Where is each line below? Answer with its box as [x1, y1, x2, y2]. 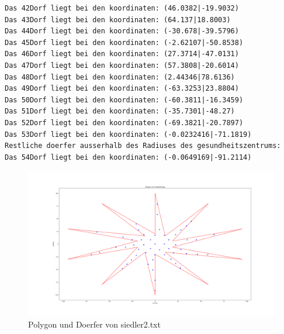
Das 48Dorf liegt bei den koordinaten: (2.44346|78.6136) [5, 73, 235, 81]
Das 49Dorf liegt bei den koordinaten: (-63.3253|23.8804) [5, 84, 239, 93]
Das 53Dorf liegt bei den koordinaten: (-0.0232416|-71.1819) [5, 130, 252, 139]
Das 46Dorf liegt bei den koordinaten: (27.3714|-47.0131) [5, 50, 239, 58]
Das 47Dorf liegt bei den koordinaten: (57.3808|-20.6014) [5, 61, 239, 70]
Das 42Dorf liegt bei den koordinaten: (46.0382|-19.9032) [5, 4, 239, 12]
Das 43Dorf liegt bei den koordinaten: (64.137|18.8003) [5, 15, 231, 24]
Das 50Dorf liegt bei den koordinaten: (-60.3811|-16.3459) [5, 95, 244, 104]
